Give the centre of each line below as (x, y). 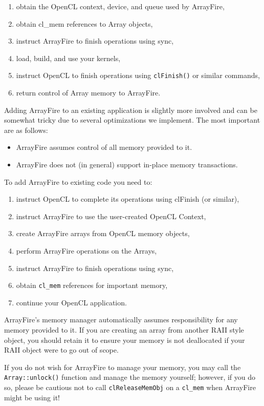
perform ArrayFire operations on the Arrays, (86, 250)
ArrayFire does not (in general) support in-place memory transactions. (127, 164)
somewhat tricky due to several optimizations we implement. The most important (132, 120)
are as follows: (26, 130)
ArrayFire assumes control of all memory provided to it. (104, 147)
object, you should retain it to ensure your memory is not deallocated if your (125, 340)
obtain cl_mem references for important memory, (92, 285)
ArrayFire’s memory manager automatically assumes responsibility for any (121, 320)
